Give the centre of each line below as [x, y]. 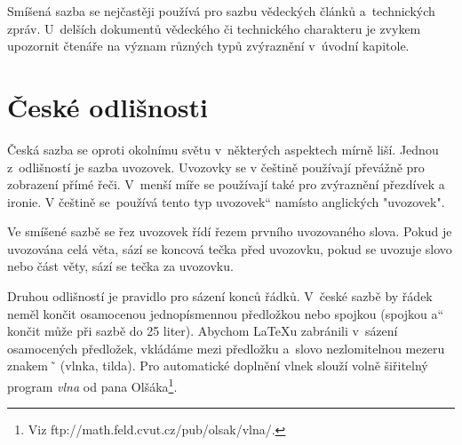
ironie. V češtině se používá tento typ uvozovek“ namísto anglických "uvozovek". [226, 201]
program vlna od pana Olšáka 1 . [92, 385]
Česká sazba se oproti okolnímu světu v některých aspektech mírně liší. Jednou [223, 149]
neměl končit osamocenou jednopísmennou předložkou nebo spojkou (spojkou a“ [226, 313]
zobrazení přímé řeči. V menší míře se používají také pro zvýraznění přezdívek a [226, 184]
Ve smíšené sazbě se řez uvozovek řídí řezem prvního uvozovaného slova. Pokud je [230, 231]
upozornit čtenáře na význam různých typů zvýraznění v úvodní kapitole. [208, 46]
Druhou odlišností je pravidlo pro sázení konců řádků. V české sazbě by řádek [220, 296]
